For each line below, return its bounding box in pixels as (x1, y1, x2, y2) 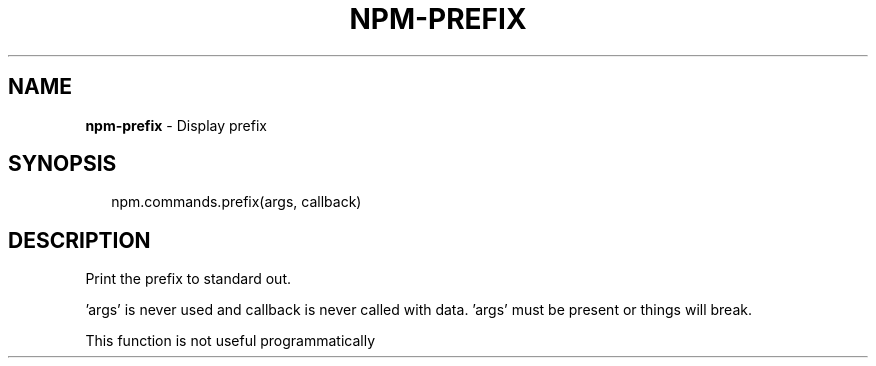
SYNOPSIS (8, 151, 117, 177)
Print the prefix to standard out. (85, 270, 292, 288)
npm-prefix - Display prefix (85, 116, 268, 134)
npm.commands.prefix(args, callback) (111, 193, 362, 211)
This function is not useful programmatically (85, 332, 376, 350)
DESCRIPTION (8, 227, 151, 253)
